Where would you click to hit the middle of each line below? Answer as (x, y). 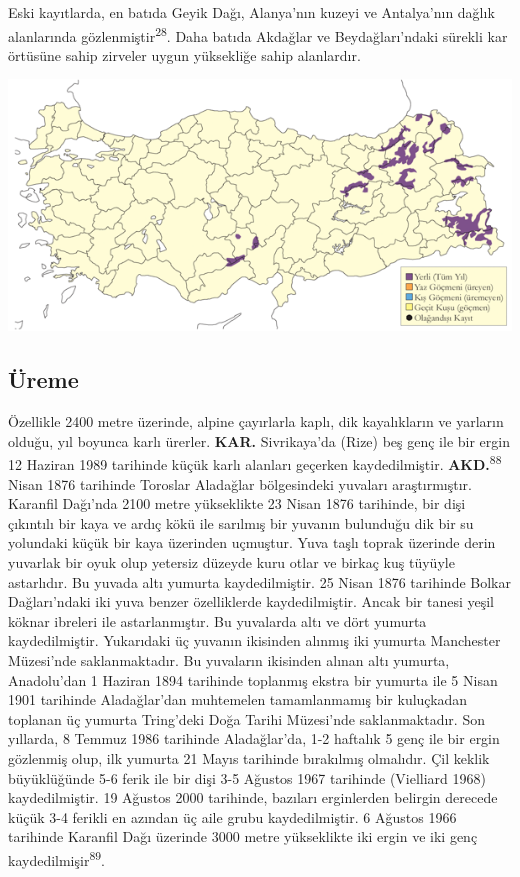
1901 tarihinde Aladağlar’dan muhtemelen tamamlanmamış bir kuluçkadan (238, 699)
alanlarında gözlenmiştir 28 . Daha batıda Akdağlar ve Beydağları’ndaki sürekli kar (258, 34)
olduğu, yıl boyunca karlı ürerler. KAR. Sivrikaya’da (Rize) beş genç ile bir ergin (259, 440)
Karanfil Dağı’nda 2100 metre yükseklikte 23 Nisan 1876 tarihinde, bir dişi (237, 503)
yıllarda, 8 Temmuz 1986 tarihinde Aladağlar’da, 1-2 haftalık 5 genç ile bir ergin (254, 738)
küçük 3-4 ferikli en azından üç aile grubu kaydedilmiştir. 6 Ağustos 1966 (232, 816)
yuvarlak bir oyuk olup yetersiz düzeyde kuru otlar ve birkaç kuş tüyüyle (231, 562)
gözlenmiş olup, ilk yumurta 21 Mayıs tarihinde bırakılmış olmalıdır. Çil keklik (249, 757)
